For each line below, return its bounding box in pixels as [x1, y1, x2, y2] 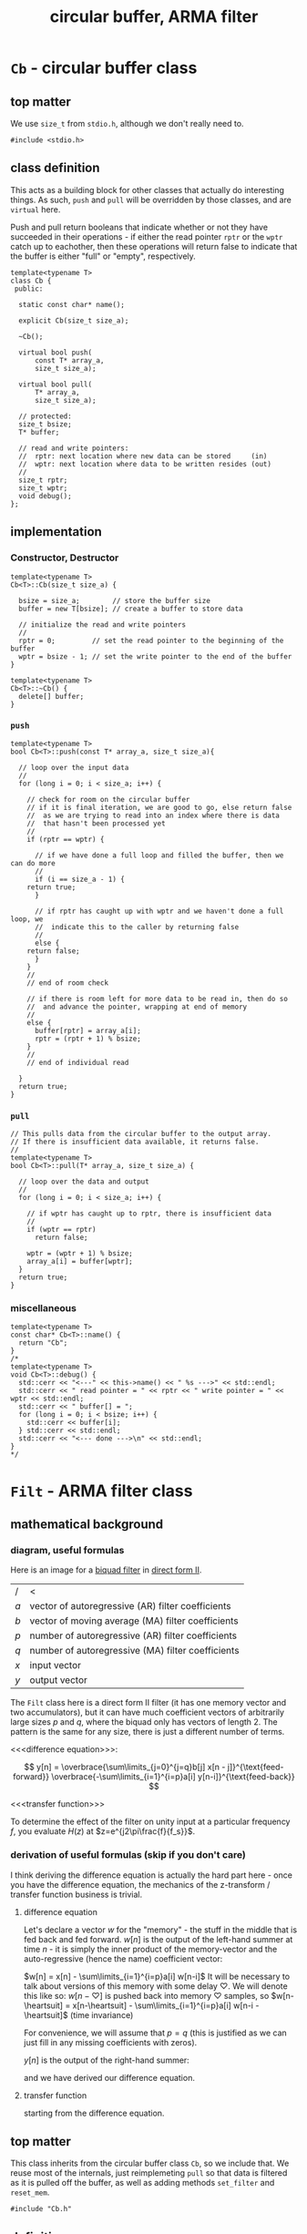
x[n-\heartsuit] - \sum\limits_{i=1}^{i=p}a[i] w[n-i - [72, 2000, 260, 2011]
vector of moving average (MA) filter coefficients [29, 1614, 240, 1627]
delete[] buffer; [18, 692, 85, 701]
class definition [10, 160, 100, 176]
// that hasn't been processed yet [26, 818, 167, 828]
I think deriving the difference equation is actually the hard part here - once [10, 1870, 292, 1880]
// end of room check [26, 978, 108, 988]
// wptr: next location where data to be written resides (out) [18, 459, 272, 468]
